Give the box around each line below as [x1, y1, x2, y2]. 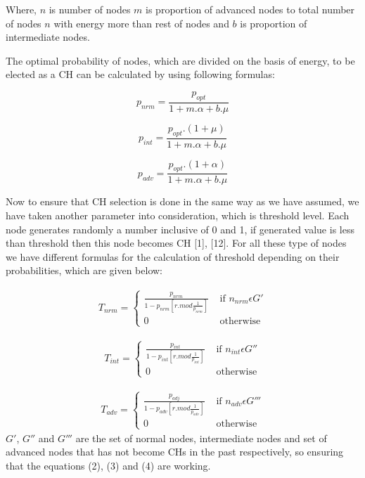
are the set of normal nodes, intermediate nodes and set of [75, 430, 327, 445]
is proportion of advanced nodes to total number [146, 2, 355, 16]
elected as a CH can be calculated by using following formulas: [6, 67, 275, 82]
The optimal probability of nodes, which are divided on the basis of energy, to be [6, 53, 355, 67]
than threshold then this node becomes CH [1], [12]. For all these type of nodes [6, 235, 347, 250]
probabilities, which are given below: [6, 263, 163, 278]
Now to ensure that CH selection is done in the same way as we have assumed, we [6, 194, 359, 209]
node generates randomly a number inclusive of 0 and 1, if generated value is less [6, 221, 354, 236]
